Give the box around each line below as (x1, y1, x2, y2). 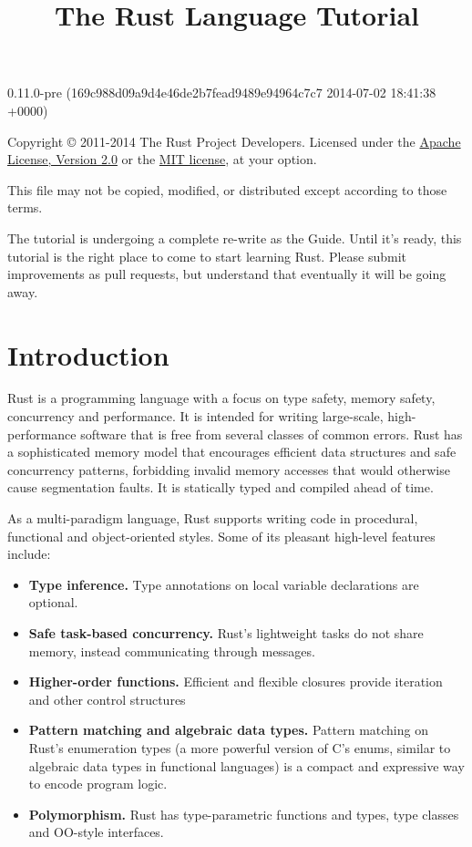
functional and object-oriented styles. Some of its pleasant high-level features (7, 526, 436, 545)
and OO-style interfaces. (28, 822, 164, 842)
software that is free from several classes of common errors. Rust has (80, 424, 463, 443)
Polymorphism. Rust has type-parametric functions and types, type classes (28, 804, 459, 823)
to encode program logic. (28, 774, 168, 793)
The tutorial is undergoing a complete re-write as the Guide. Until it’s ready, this (7, 228, 462, 247)
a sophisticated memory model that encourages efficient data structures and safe (7, 442, 457, 461)
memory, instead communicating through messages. (28, 641, 315, 660)
